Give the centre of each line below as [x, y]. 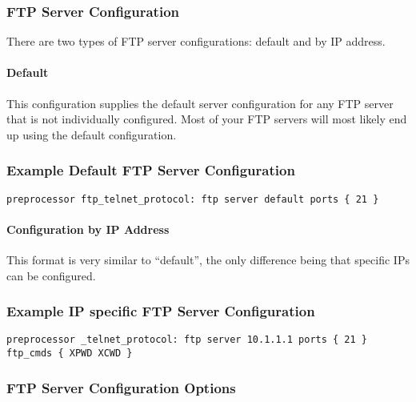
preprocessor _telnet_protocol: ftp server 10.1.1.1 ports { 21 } [187, 340]
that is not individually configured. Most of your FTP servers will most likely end [207, 119]
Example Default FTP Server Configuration [151, 170]
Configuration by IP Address [88, 229]
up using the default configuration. [92, 134]
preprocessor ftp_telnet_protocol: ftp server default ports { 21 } [193, 199]
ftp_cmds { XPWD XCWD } [70, 354]
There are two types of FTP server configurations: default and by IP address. [196, 41]
